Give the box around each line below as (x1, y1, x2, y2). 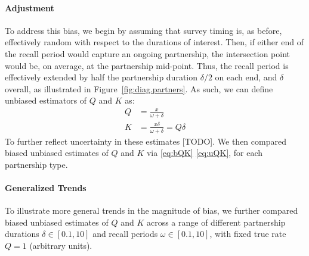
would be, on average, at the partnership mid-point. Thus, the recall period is (5, 59, 289, 71)
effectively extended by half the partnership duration (5, 71, 198, 83)
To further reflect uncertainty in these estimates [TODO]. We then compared (5, 135, 286, 147)
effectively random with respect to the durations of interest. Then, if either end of (5, 36, 304, 48)
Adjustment (5, 1, 54, 14)
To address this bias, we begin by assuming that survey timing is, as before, (5, 24, 282, 36)
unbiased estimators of (5, 94, 87, 107)
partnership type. (5, 158, 68, 170)
